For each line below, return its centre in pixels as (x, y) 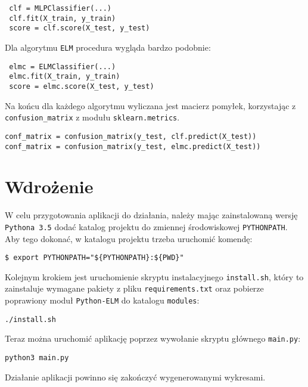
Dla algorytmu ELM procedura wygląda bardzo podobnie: (108, 47)
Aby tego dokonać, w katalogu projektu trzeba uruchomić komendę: (129, 238)
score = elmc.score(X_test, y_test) (82, 86)
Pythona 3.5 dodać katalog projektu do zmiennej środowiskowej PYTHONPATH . (146, 226)
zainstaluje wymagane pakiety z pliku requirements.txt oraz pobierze (134, 288)
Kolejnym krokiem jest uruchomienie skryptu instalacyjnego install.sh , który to (154, 276)
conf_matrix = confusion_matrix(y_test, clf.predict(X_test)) (131, 136)
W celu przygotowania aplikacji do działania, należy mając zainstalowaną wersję (151, 215)
